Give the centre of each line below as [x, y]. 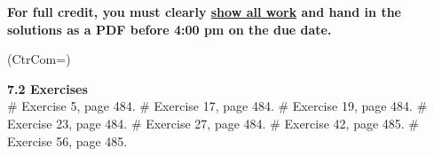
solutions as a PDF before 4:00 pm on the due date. [170, 29]
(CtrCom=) [39, 59]
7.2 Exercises [47, 88]
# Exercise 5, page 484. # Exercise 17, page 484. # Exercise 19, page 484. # [217, 106]
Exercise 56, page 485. [67, 140]
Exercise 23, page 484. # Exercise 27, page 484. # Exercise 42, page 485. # [213, 123]
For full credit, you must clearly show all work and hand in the [204, 12]
